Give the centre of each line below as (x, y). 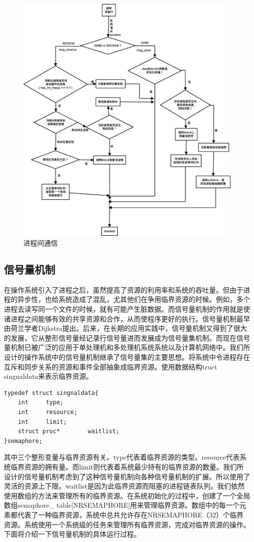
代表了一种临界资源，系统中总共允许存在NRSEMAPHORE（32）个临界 (130, 514)
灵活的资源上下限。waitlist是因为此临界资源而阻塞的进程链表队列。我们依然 (124, 486)
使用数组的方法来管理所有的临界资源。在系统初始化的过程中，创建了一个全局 (127, 495)
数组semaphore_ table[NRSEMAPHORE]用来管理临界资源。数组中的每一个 (122, 505)
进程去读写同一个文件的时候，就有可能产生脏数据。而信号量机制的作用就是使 (127, 309)
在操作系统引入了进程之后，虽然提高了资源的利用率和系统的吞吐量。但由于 (124, 289)
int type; (41, 403)
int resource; (48, 412)
